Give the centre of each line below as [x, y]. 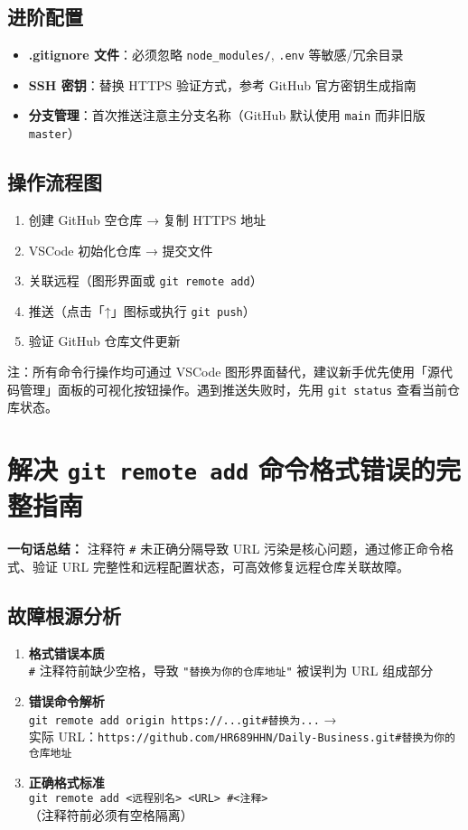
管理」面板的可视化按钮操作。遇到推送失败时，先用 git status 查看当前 [233, 389]
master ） [54, 133]
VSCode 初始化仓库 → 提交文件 [121, 250]
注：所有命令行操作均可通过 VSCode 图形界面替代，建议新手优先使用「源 [224, 372]
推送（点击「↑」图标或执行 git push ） [142, 310]
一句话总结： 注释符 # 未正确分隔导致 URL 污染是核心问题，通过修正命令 [225, 549]
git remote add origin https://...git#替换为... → [183, 718]
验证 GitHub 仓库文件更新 [104, 341]
